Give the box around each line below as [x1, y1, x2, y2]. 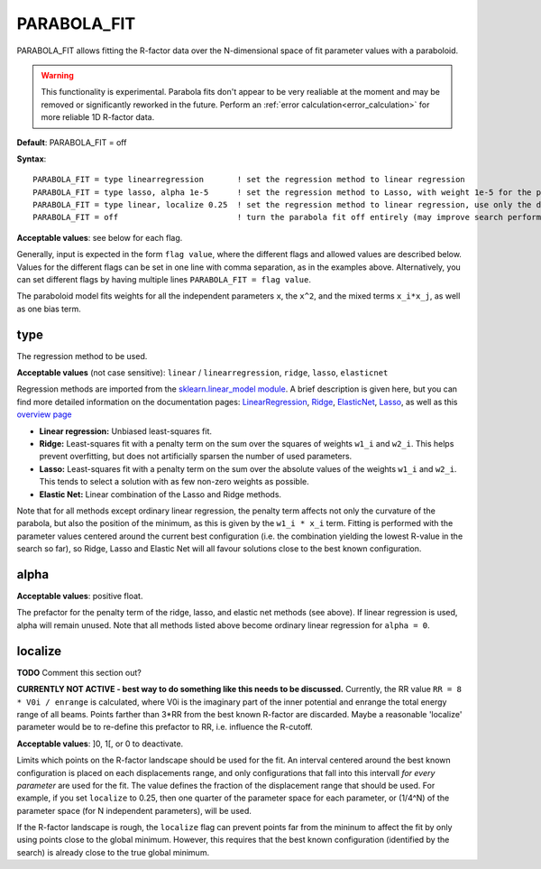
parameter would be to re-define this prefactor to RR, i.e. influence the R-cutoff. [16, 722, 313, 733]
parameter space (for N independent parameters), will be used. [16, 805, 252, 816]
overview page [16, 409, 72, 420]
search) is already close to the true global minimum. [16, 846, 210, 857]
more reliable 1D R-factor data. [41, 112, 155, 123]
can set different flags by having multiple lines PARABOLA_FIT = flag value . [16, 274, 311, 285]
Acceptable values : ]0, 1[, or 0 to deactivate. [16, 738, 184, 749]
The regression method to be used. [16, 350, 148, 361]
